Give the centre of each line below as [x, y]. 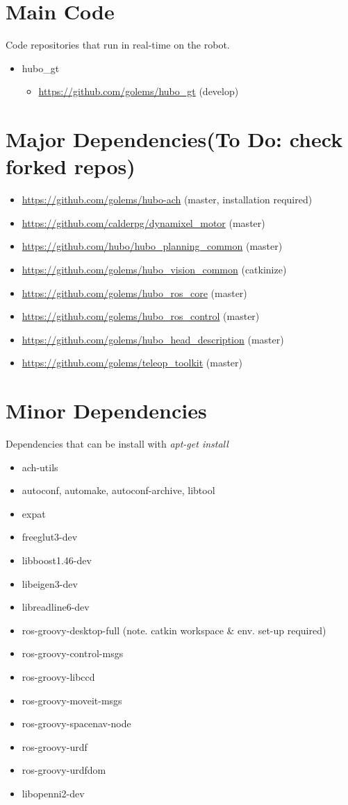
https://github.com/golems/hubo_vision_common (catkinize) [154, 269]
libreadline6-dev [56, 607]
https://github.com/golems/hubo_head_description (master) [153, 339]
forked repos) [71, 166]
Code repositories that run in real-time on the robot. [118, 45]
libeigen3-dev [50, 583]
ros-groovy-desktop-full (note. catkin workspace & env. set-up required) [174, 630]
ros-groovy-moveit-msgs [72, 700]
